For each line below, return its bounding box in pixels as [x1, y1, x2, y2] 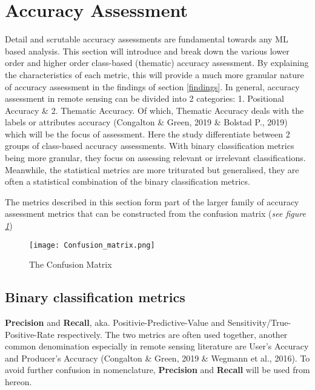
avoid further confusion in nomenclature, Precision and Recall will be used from [5, 363, 310, 376]
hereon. [5, 375, 32, 388]
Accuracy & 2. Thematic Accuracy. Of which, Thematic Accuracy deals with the [5, 104, 304, 116]
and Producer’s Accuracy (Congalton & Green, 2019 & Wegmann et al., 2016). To [5, 351, 310, 364]
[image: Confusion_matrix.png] [29, 240, 155, 250]
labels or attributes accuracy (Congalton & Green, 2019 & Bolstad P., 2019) [5, 116, 288, 128]
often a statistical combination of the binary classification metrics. [5, 175, 250, 188]
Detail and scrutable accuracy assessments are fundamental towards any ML [5, 33, 288, 45]
